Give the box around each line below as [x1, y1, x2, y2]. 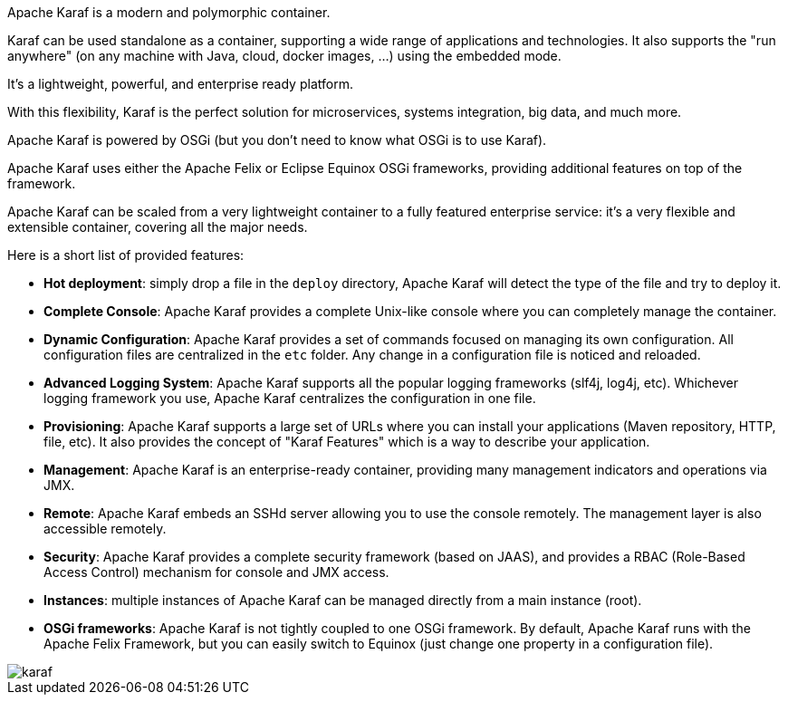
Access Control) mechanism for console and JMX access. [43, 564, 389, 580]
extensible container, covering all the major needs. [7, 219, 308, 235]
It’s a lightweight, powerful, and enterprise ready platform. [7, 76, 353, 91]
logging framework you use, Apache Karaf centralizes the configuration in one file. [43, 390, 536, 406]
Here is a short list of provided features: [7, 247, 245, 263]
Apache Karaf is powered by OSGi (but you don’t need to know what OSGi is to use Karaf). [7, 132, 547, 148]
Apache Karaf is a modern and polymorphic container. [7, 5, 331, 20]
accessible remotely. [43, 521, 167, 536]
